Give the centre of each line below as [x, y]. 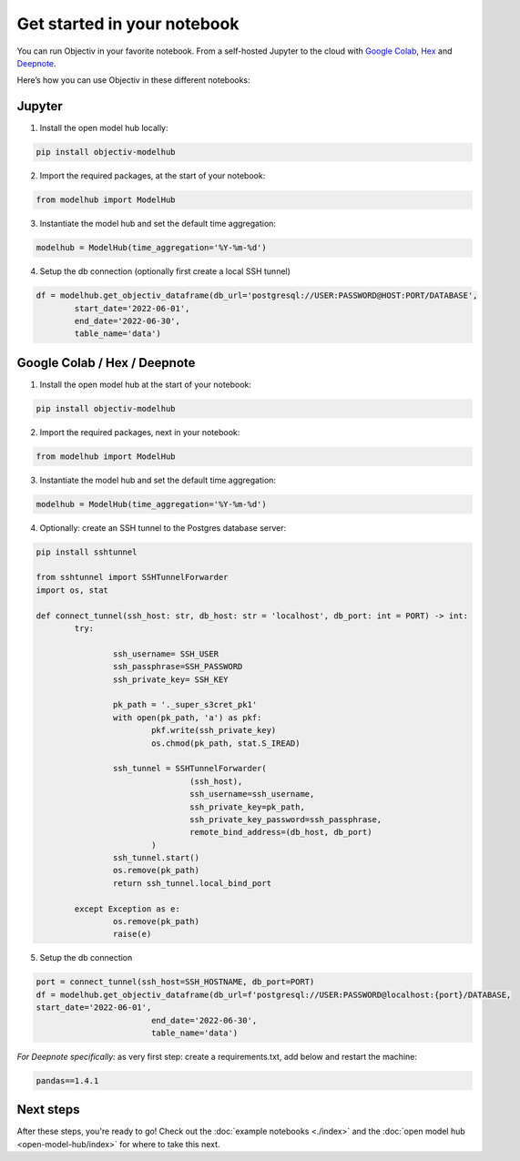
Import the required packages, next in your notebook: [140, 432]
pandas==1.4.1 [67, 1080]
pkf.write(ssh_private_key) [214, 730]
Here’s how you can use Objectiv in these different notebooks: [133, 80]
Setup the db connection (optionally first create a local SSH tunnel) [165, 271]
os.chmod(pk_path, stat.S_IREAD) [225, 743]
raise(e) [132, 934]
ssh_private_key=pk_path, [247, 807]
